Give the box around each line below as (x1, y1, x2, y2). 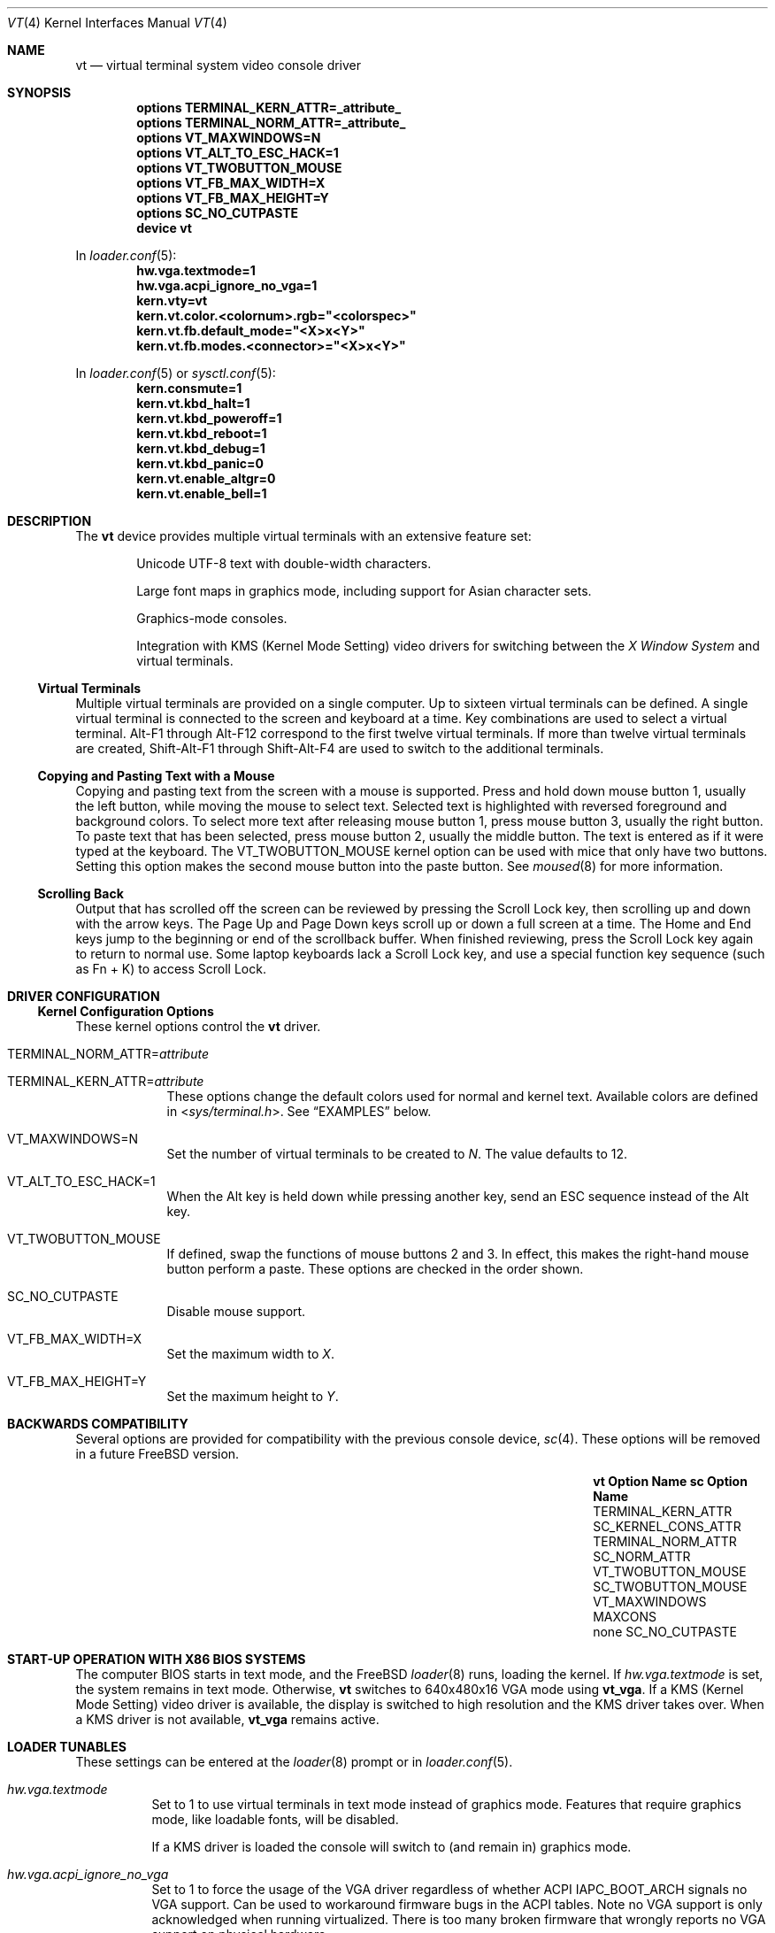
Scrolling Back (37, 886, 124, 901)
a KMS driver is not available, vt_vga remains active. (75, 1712, 380, 1727)
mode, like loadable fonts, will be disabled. (151, 1812, 399, 1827)
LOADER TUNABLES (7, 1739, 127, 1754)
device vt (136, 220, 192, 235)
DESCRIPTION (7, 513, 92, 528)
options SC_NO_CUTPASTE (136, 205, 299, 220)
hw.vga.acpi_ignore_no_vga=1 (136, 278, 318, 293)
